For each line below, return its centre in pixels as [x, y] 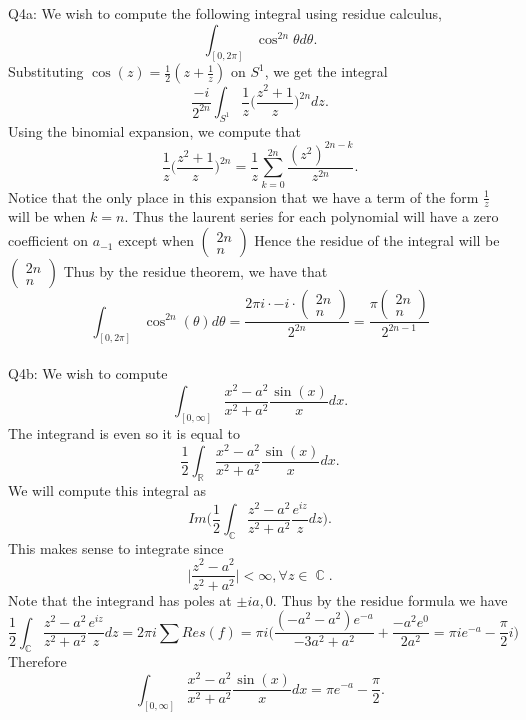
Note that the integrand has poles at [120, 599]
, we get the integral [326, 71]
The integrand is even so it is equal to [124, 432]
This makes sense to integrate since [116, 547]
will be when [47, 216]
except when [156, 240]
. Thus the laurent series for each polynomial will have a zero [311, 216]
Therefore [37, 661]
